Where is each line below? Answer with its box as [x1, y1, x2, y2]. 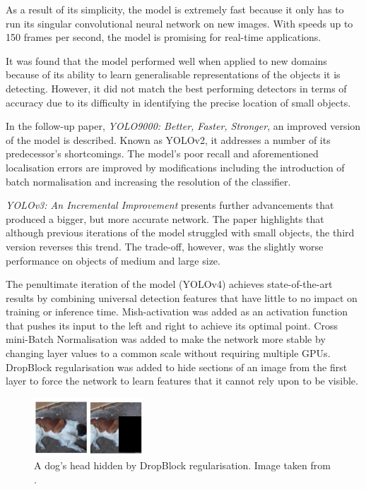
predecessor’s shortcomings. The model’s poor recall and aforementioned [6, 146, 319, 161]
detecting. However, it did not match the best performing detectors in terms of [6, 80, 347, 95]
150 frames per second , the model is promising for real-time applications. [6, 30, 321, 44]
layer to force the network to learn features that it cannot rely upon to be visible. [6, 373, 358, 388]
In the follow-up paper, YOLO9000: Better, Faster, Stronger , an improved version [6, 119, 361, 133]
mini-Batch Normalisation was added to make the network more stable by [6, 332, 326, 346]
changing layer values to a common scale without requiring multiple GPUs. [6, 346, 331, 361]
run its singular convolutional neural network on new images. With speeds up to [6, 16, 353, 30]
